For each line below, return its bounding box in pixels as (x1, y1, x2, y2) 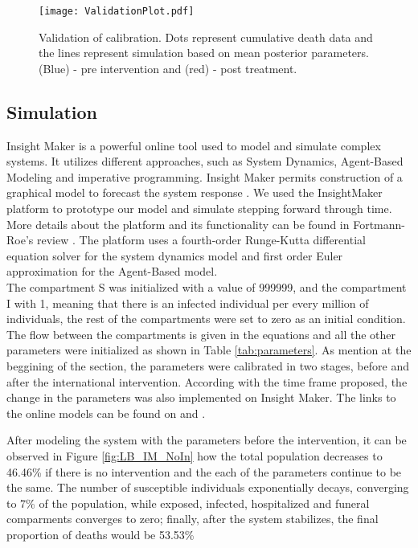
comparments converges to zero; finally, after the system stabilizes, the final (6, 510, 379, 527)
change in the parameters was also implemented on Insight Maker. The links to (6, 389, 396, 406)
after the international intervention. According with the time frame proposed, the (6, 373, 408, 390)
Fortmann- (353, 215, 405, 232)
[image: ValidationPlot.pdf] (39, 6, 195, 17)
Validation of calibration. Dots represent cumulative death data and (39, 28, 373, 45)
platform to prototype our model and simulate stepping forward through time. (6, 200, 392, 217)
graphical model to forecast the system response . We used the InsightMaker (6, 184, 383, 201)
